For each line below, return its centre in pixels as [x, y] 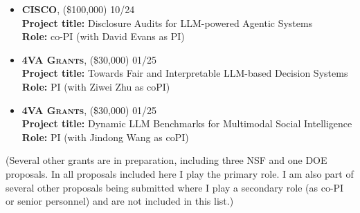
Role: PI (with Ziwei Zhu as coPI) [96, 86]
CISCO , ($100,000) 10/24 [78, 9]
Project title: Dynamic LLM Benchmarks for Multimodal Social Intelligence [187, 123]
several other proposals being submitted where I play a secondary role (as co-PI [175, 187]
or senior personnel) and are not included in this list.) [120, 201]
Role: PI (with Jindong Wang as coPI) [105, 137]
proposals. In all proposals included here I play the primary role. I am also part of [180, 173]
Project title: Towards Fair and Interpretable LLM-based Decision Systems [185, 73]
